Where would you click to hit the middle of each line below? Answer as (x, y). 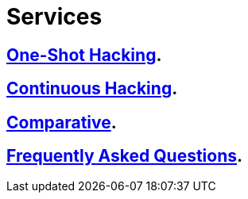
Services (54, 17)
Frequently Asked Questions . (125, 156)
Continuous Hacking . (92, 89)
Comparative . (62, 122)
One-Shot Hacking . (84, 55)
